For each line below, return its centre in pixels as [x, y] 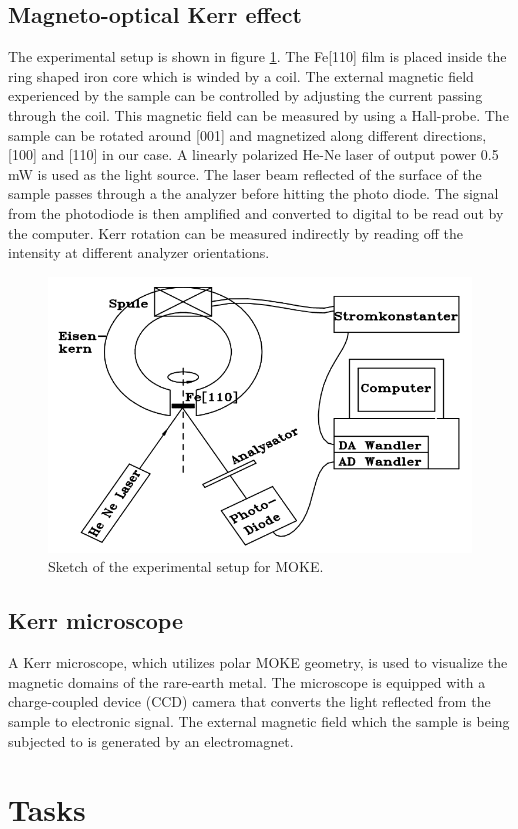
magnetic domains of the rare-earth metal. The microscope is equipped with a [247, 681]
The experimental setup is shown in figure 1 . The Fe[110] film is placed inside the [257, 56]
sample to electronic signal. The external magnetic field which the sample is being [259, 720]
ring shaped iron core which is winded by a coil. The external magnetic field [241, 75]
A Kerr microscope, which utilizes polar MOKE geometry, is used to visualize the [258, 662]
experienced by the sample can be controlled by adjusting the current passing [245, 95]
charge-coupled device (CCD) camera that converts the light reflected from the [249, 701]
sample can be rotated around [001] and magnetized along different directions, [247, 134]
